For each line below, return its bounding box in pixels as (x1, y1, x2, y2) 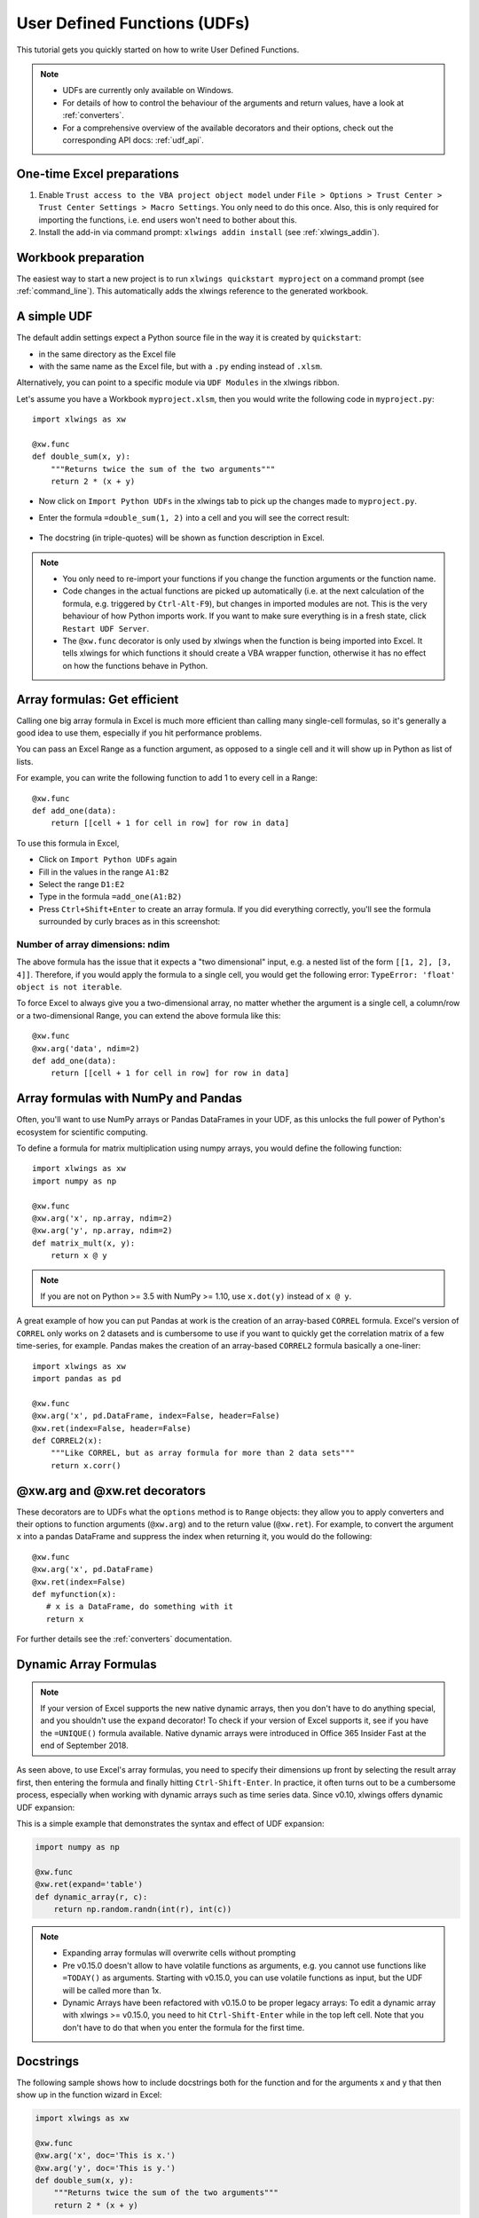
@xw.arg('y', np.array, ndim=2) (32, 1225, 173, 1236)
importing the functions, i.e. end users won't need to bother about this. (38, 214, 297, 225)
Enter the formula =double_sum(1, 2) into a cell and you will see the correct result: (38, 512, 349, 523)
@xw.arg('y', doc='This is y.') (35, 2163, 177, 2173)
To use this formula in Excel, (16, 838, 120, 848)
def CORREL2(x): (32, 1435, 103, 1445)
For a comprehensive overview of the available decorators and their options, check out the (62, 122, 394, 133)
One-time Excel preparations (16, 166, 179, 181)
